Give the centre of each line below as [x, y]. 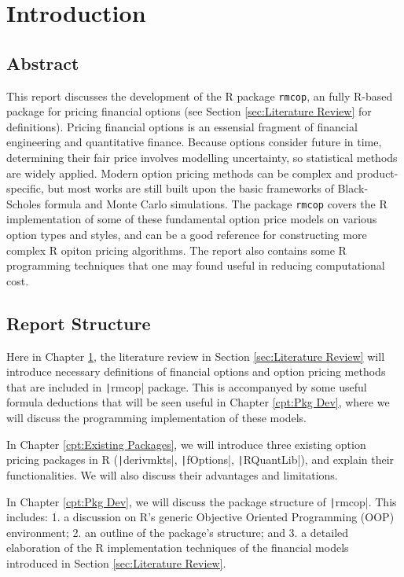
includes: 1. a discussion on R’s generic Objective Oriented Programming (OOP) [200, 517]
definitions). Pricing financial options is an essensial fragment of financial [182, 126]
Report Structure [79, 323]
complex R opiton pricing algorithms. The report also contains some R [176, 250]
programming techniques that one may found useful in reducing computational [196, 265]
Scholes [24, 203]
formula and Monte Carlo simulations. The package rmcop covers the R [216, 203]
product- [377, 173]
